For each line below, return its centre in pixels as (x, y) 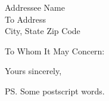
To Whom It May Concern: (55, 51)
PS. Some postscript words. (55, 91)
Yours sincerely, (33, 71)
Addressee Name (35, 7)
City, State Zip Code (43, 31)
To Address (26, 19)
